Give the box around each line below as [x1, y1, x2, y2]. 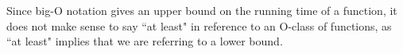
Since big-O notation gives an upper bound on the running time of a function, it [6, 2, 397, 18]
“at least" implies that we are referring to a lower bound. [6, 33, 283, 49]
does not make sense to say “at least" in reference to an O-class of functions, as [6, 17, 392, 34]
